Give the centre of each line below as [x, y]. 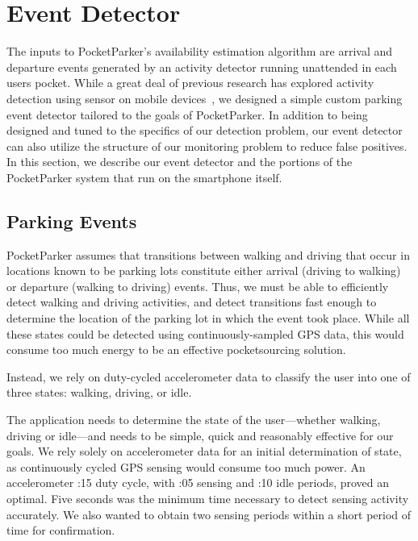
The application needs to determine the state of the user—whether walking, [194, 420]
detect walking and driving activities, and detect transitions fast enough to [192, 302]
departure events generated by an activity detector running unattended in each [202, 67]
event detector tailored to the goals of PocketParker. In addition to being [187, 114]
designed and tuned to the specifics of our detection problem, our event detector [205, 130]
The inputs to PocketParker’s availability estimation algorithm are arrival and [200, 51]
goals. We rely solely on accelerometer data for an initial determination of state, [204, 451]
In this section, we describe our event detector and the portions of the [180, 162]
